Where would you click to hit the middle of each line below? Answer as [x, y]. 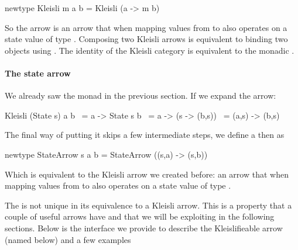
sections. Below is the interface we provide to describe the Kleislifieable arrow [144, 228]
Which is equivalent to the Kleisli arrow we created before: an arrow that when [147, 174]
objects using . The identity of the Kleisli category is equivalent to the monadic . [150, 50]
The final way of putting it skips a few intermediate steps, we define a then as [145, 135]
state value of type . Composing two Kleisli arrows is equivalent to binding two [146, 39]
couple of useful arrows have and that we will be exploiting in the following [140, 216]
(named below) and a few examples [68, 239]
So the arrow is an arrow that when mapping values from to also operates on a [146, 27]
